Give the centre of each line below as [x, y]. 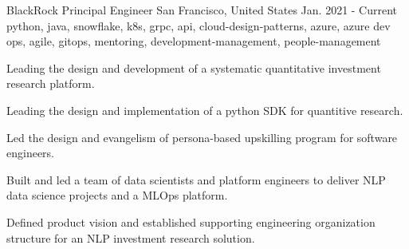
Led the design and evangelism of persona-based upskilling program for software [202, 137]
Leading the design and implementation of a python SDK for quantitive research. [205, 110]
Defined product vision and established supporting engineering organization [191, 221]
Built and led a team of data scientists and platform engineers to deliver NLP [196, 179]
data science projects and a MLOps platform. [117, 195]
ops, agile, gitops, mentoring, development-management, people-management [194, 41]
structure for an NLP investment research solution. [131, 237]
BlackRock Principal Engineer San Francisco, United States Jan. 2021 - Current [202, 10]
